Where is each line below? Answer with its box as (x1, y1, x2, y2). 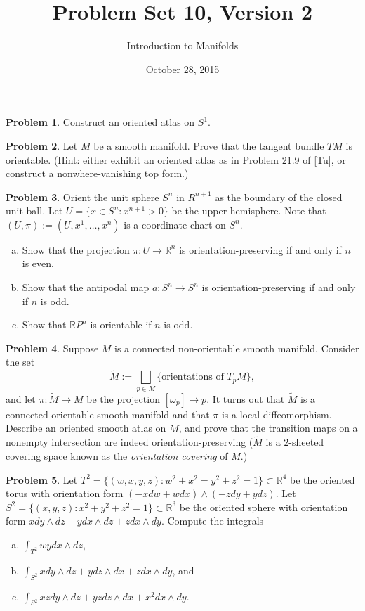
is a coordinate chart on (124, 217, 226, 231)
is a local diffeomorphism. (221, 406, 332, 421)
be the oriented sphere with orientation (179, 499, 348, 514)
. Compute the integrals (161, 513, 264, 528)
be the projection (86, 391, 160, 406)
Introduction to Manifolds (126, 38, 239, 53)
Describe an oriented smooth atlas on (6, 420, 166, 435)
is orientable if (90, 317, 152, 332)
